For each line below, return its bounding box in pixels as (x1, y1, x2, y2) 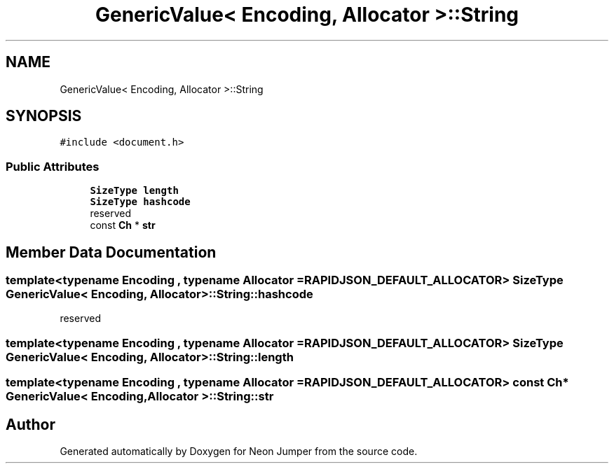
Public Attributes (6, 159, 100, 174)
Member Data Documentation (6, 243, 217, 261)
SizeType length (90, 185, 179, 197)
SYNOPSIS (6, 107, 82, 125)
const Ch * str (90, 219, 156, 232)
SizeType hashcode (90, 196, 191, 208)
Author (6, 415, 55, 433)
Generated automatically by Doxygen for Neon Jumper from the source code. (60, 445, 418, 457)
